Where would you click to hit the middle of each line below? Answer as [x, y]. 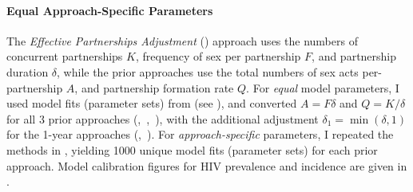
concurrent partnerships [65, 56]
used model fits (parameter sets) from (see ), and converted [152, 103]
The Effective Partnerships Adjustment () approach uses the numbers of [182, 40]
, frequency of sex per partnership [218, 56]
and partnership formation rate [157, 87]
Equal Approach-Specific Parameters [110, 10]
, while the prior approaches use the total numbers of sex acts [208, 71]
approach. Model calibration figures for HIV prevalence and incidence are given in [207, 165]
